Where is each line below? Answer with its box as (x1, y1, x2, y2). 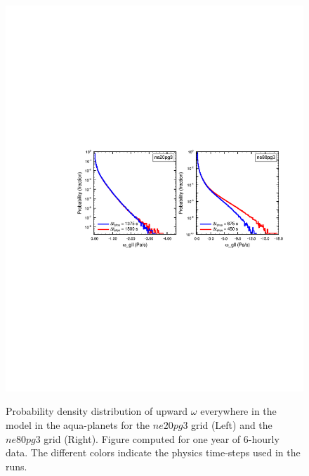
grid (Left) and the (191, 418, 272, 432)
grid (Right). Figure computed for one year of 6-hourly (44, 431, 280, 446)
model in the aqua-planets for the (6, 418, 150, 432)
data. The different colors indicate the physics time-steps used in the (6, 445, 301, 460)
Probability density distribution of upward (6, 404, 188, 418)
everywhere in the (200, 404, 277, 418)
